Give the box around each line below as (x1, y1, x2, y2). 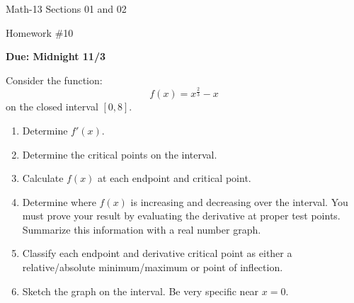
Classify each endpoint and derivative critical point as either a (22, 246, 292, 261)
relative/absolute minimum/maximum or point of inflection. (22, 260, 283, 275)
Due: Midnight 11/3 (6, 49, 105, 64)
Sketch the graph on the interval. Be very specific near (22, 283, 259, 298)
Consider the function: (6, 72, 103, 87)
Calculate (22, 171, 64, 185)
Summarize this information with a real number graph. (22, 222, 261, 236)
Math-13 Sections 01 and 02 (6, 1, 127, 16)
